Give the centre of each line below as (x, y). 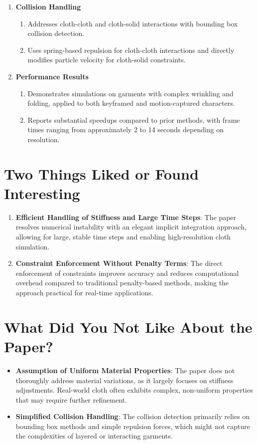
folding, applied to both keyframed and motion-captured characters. (131, 103)
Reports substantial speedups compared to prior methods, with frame (134, 119)
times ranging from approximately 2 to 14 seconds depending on (126, 129)
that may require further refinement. (71, 399)
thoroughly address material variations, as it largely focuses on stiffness (125, 380)
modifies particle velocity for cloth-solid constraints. (107, 60)
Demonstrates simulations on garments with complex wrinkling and (130, 93)
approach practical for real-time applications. (84, 292)
